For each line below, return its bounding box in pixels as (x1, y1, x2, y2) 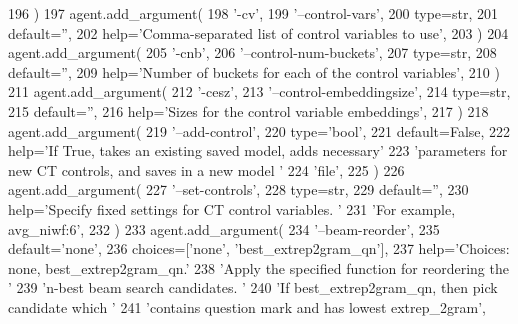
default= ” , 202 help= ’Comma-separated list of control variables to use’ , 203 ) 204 (8, 22, 509, 43)
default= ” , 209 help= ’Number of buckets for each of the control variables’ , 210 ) (8, 61, 500, 82)
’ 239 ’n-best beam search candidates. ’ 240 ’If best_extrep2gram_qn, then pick (8, 277, 498, 298)
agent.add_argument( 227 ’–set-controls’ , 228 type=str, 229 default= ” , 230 (8, 179, 469, 200)
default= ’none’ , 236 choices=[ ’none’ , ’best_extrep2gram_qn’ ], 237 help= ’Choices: (8, 238, 510, 259)
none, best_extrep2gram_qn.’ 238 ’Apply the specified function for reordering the (8, 257, 509, 278)
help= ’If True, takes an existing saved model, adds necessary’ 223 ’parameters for (8, 140, 508, 161)
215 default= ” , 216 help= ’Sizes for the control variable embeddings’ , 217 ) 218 (8, 100, 489, 121)
